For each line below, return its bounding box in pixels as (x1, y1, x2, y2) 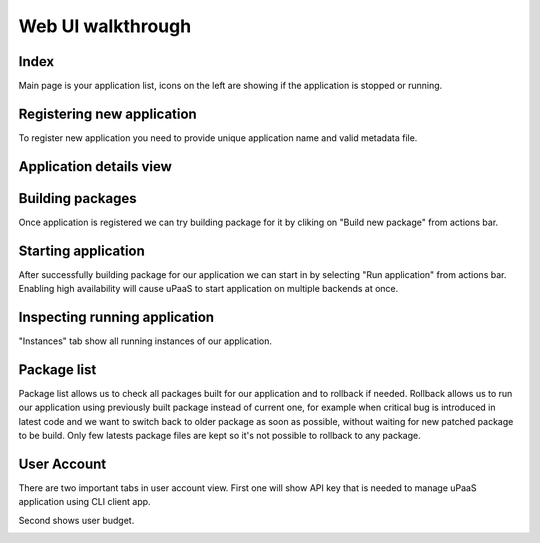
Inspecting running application (18, 309, 215, 325)
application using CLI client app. (18, 496, 151, 508)
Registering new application (18, 105, 197, 122)
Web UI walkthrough (18, 15, 192, 37)
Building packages (18, 190, 137, 207)
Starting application (18, 242, 145, 259)
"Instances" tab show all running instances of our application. (18, 335, 272, 347)
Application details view (18, 158, 172, 175)
